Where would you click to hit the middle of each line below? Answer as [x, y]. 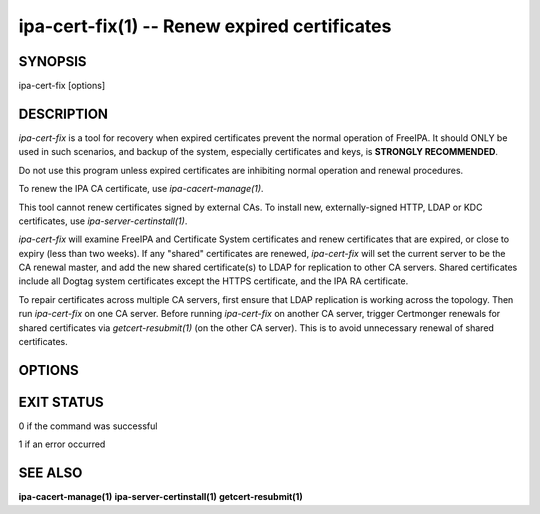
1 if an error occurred [62, 444]
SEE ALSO [50, 473]
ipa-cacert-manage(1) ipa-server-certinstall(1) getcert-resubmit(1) [161, 497]
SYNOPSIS [52, 61]
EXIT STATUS [61, 401]
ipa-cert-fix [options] [61, 86]
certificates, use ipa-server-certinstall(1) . [103, 221]
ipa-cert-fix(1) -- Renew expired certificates [205, 26]
